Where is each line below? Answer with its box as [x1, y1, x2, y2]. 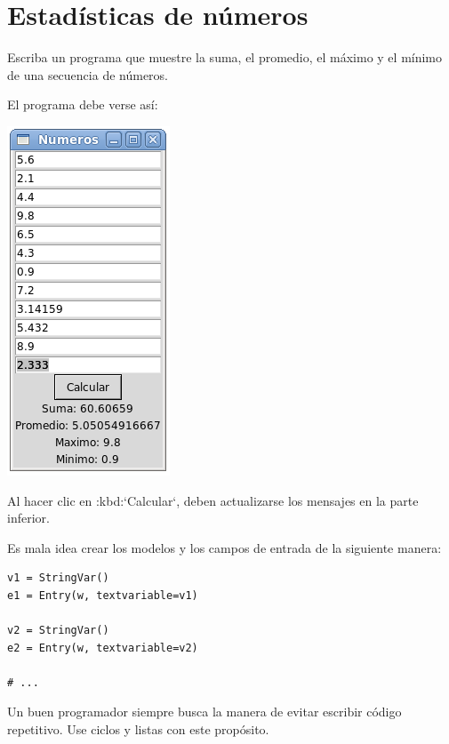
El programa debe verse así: [7, 95, 158, 114]
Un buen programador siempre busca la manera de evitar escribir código [7, 702, 402, 721]
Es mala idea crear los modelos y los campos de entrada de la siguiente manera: [7, 538, 442, 556]
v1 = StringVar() [7, 572, 109, 585]
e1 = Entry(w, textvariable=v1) [7, 588, 198, 602]
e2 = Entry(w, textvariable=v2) [7, 641, 198, 654]
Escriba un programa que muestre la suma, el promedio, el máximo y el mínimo [7, 48, 443, 67]
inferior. [7, 508, 50, 527]
